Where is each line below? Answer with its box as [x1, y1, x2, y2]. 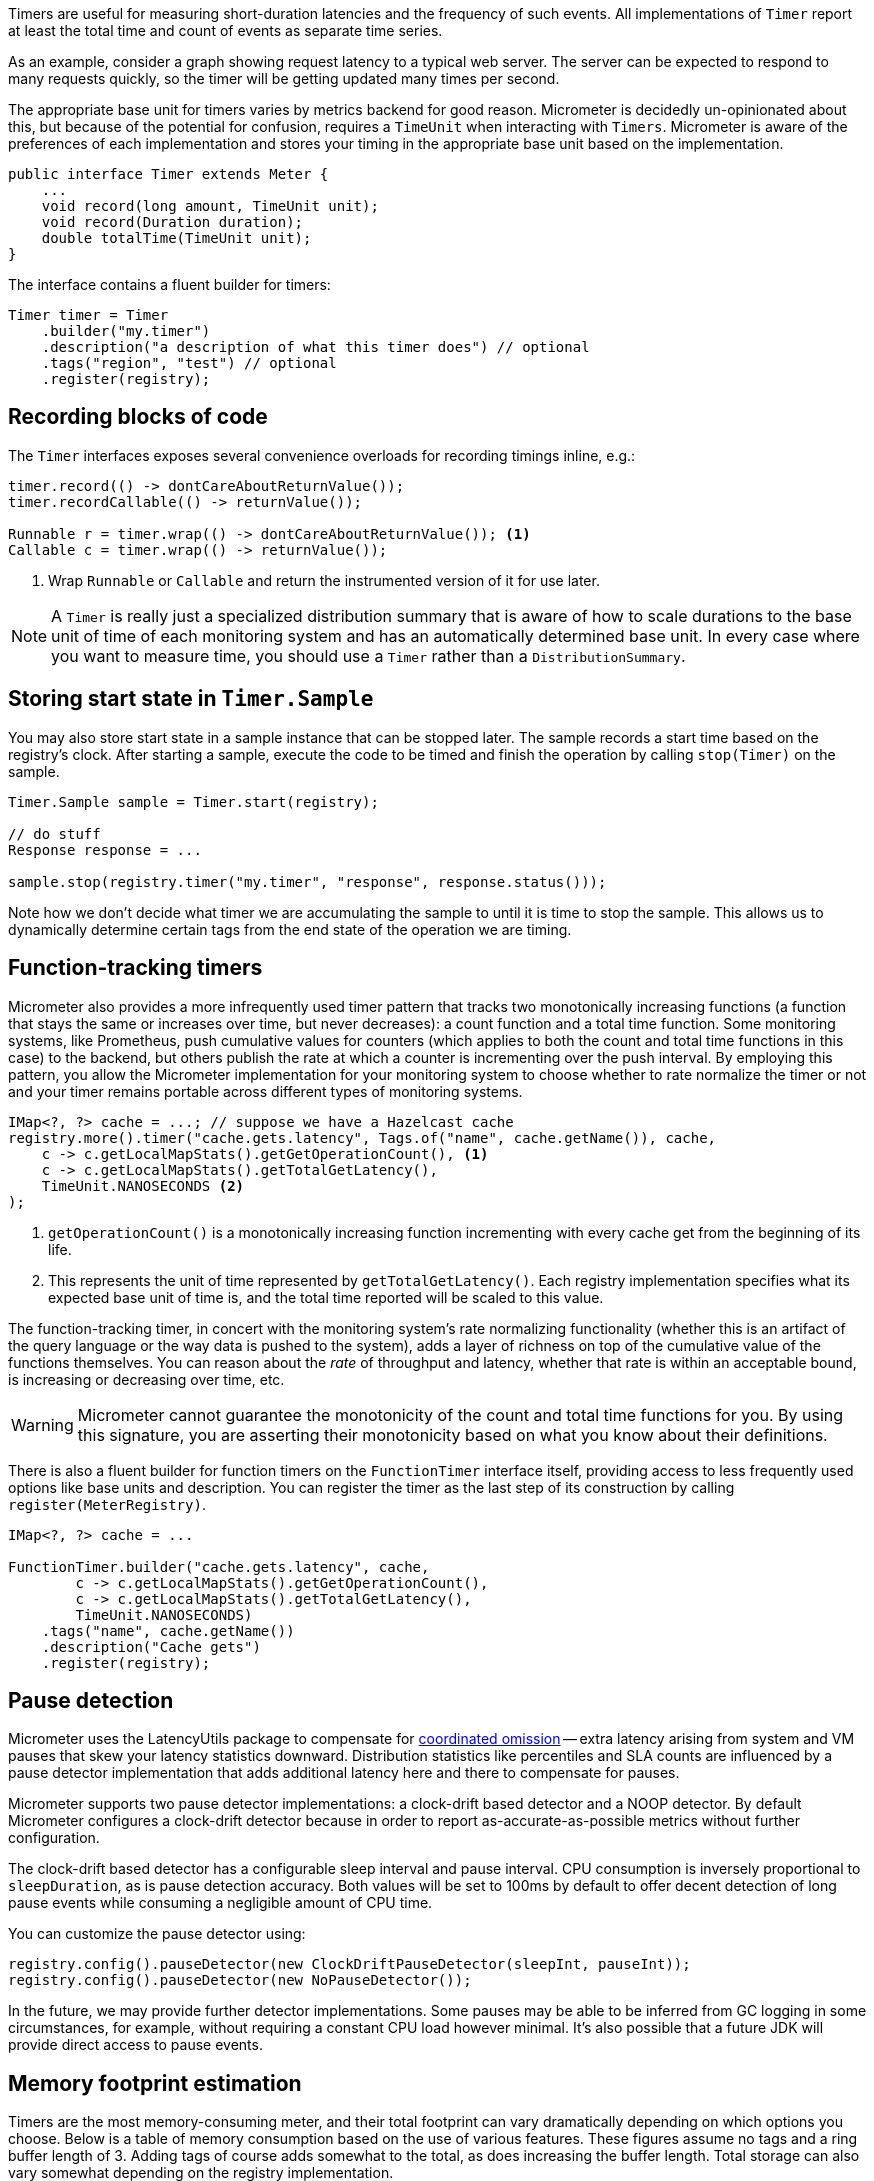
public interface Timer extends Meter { [8, 166, 329, 182]
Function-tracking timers [8, 955, 263, 981]
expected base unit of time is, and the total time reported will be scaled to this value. [48, 1288, 604, 1306]
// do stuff [8, 825, 101, 842]
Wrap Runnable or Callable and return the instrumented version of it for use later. [48, 571, 600, 589]
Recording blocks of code [8, 404, 268, 430]
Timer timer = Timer [8, 307, 169, 323]
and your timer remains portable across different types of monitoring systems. [8, 1082, 523, 1100]
